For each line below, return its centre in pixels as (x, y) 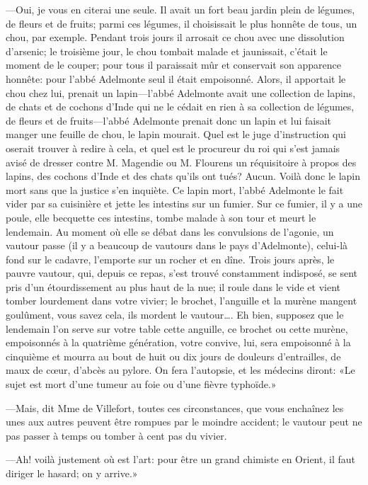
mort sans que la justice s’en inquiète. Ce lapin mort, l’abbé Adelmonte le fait (175, 189)
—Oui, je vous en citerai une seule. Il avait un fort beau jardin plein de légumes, (180, 9)
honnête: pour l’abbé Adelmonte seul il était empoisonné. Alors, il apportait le (176, 78)
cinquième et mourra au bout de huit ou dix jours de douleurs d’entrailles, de (173, 356)
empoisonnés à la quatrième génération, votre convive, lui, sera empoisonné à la (178, 342)
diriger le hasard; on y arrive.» (72, 473)
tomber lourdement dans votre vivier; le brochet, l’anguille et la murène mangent (182, 301)
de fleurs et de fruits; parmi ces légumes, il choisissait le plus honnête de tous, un (182, 23)
